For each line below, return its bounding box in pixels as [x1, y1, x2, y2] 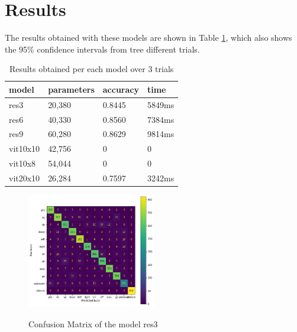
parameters [48, 83, 95, 95]
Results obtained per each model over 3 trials [9, 63, 174, 75]
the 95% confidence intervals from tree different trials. [5, 43, 200, 55]
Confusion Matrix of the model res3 [28, 317, 158, 330]
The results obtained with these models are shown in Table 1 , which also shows [5, 31, 292, 44]
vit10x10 [9, 142, 40, 155]
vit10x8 [9, 157, 36, 170]
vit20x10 [9, 171, 40, 184]
